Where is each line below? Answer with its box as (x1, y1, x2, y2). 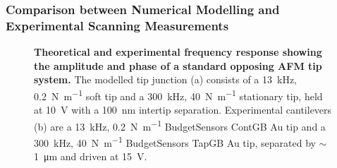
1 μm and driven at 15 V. (34, 149, 147, 164)
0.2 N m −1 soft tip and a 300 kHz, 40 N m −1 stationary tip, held (34, 86, 323, 103)
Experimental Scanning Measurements (6, 16, 229, 34)
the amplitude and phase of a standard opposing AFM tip (34, 58, 322, 73)
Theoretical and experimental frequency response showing (34, 44, 322, 59)
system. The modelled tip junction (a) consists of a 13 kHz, (34, 72, 298, 87)
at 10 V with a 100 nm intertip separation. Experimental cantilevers (34, 102, 332, 117)
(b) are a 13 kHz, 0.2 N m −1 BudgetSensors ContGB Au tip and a (34, 116, 326, 133)
